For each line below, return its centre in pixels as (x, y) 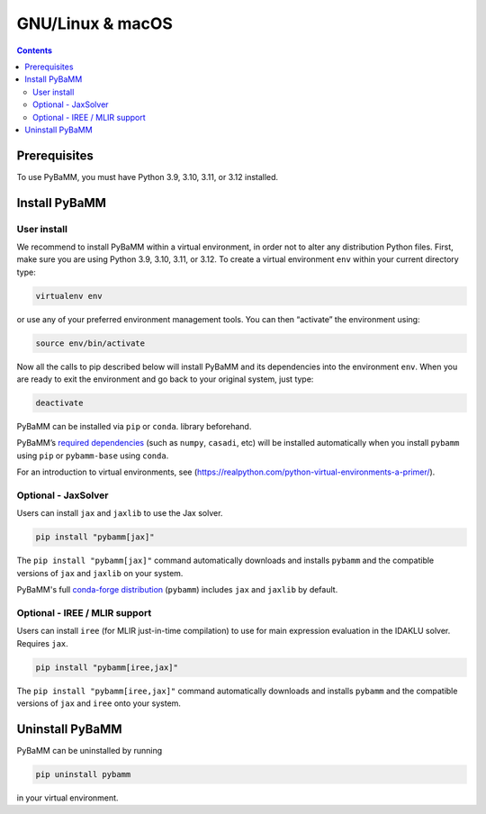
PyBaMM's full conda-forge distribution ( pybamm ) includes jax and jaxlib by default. (177, 590)
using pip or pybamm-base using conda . (93, 456)
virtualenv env (69, 296)
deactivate (59, 403)
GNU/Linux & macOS (94, 23)
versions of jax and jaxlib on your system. (100, 573)
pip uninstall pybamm (83, 774)
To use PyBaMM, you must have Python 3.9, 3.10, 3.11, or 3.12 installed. (148, 176)
